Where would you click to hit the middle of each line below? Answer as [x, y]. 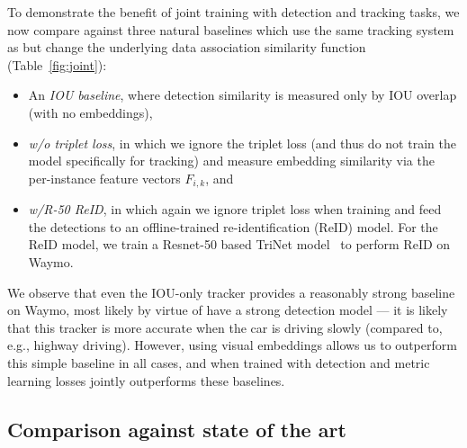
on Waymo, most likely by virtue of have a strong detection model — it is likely [228, 310]
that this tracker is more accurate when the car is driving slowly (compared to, [225, 327]
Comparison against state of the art [177, 429]
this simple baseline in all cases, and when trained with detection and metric [219, 362]
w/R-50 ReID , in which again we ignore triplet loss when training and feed [235, 209]
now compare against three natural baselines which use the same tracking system [231, 29]
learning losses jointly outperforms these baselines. [146, 380]
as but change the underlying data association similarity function [187, 47]
